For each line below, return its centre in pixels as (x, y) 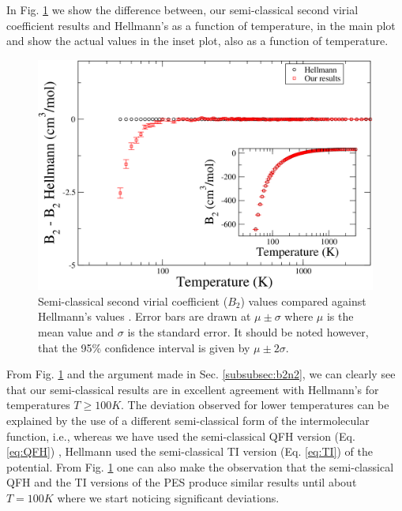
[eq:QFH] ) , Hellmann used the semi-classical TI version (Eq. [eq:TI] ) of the (190, 451)
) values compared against (303, 301)
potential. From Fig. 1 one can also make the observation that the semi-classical (200, 466)
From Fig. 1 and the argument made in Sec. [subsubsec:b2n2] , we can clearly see (201, 374)
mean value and (76, 332)
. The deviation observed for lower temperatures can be (255, 405)
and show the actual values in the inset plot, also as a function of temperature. (197, 41)
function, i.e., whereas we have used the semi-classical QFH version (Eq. (181, 436)
